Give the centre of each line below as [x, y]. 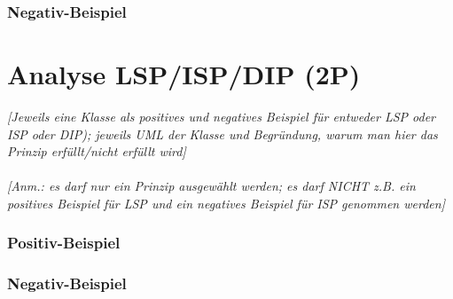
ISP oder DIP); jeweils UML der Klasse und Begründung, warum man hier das [223, 134]
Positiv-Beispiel [64, 243]
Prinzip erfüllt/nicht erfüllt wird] [97, 151]
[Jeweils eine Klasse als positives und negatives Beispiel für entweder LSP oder [221, 116]
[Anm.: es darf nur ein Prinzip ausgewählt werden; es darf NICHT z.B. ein [211, 186]
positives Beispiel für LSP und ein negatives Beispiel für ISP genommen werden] [226, 203]
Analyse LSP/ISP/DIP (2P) [184, 74]
